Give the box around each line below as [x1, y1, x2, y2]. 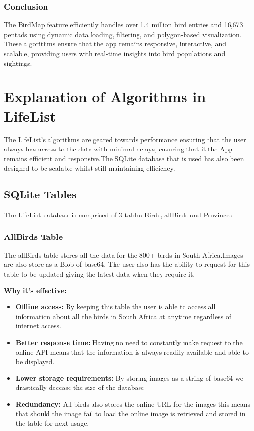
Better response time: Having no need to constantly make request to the [15, 337, 243, 347]
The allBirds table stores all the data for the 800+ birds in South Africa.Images [4, 249, 243, 259]
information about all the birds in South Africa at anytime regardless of [15, 311, 231, 321]
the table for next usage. [15, 418, 89, 428]
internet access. [15, 321, 61, 331]
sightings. [4, 58, 32, 68]
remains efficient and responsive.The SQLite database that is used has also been [4, 153, 244, 163]
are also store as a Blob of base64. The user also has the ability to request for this [4, 259, 250, 269]
